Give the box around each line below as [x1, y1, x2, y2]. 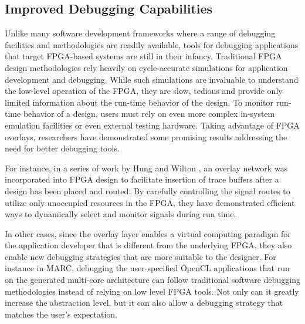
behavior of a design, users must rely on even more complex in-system [23, 107, 275, 120]
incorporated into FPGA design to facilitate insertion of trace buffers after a [5, 173, 279, 185]
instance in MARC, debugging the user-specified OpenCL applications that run [5, 262, 290, 274]
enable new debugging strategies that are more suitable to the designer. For [5, 250, 276, 262]
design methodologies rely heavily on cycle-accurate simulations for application [5, 61, 288, 73]
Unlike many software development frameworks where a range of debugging [5, 27, 276, 39]
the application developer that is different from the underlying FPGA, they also [5, 239, 292, 251]
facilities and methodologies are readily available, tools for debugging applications [5, 38, 299, 50]
